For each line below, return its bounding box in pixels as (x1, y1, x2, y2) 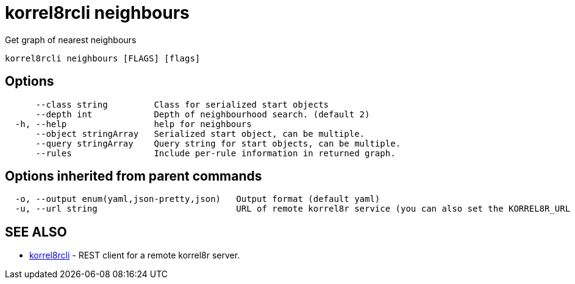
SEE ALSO (5, 224, 67, 240)
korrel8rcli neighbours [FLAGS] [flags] (5, 53, 201, 63)
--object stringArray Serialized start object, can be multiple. (35, 128, 365, 139)
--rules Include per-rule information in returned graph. (35, 148, 396, 158)
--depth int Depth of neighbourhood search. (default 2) (35, 109, 370, 119)
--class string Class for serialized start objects (35, 99, 329, 109)
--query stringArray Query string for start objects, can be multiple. (35, 138, 401, 148)
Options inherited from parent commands (5, 168, 262, 184)
